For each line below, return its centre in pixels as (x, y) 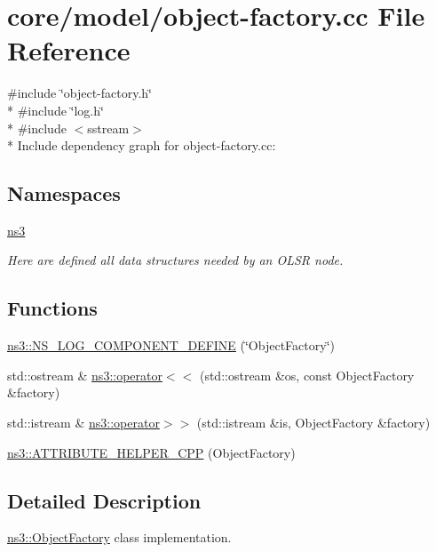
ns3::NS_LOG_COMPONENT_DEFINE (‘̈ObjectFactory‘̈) (171, 345)
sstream (108, 128)
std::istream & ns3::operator (83, 423)
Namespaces (64, 193)
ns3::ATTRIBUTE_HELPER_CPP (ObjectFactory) (151, 452)
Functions (52, 308)
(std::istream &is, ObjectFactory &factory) (313, 423)
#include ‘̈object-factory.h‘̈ (80, 93)
